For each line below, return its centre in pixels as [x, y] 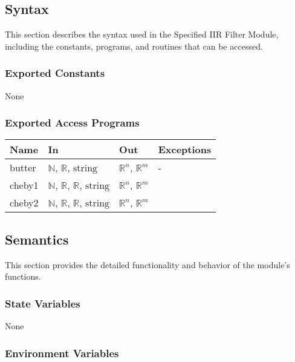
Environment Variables [62, 353]
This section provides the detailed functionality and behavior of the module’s [147, 264]
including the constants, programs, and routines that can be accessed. [134, 46]
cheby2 [24, 203]
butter [23, 168]
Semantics [37, 239]
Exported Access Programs [72, 123]
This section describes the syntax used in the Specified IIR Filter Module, [142, 34]
